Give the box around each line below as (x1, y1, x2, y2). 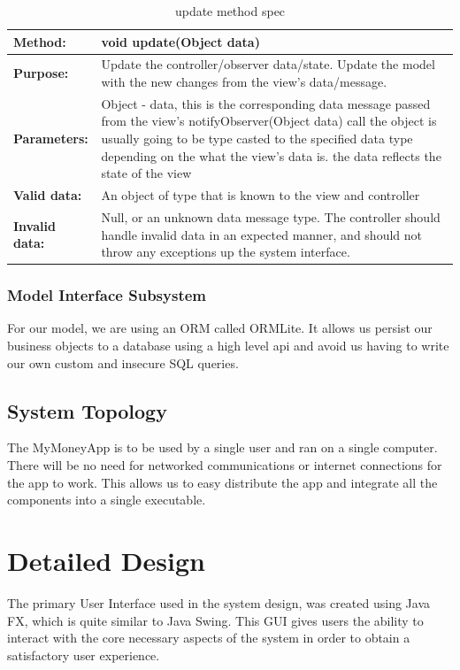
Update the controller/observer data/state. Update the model (101, 55, 435, 73)
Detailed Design (7, 542, 205, 578)
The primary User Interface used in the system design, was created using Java (7, 593, 431, 612)
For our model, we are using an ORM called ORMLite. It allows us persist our (7, 319, 433, 337)
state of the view (101, 164, 192, 182)
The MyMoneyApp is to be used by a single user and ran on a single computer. (7, 438, 438, 457)
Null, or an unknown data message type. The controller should (101, 207, 441, 226)
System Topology (7, 397, 167, 424)
